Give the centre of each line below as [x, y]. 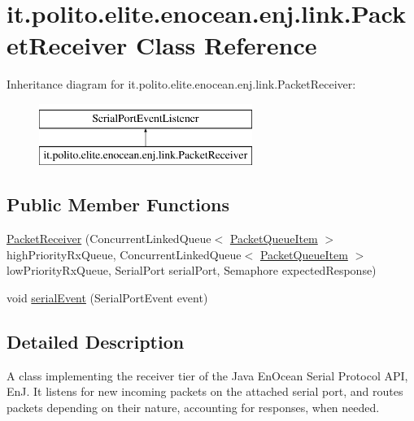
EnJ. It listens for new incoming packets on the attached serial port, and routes [205, 391]
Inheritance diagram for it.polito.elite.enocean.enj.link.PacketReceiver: [181, 84]
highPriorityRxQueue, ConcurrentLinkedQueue [124, 254]
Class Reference [227, 45]
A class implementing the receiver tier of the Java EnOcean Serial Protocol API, [207, 375]
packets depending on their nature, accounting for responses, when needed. [193, 408]
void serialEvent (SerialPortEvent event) [107, 298]
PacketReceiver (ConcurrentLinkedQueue [109, 239]
